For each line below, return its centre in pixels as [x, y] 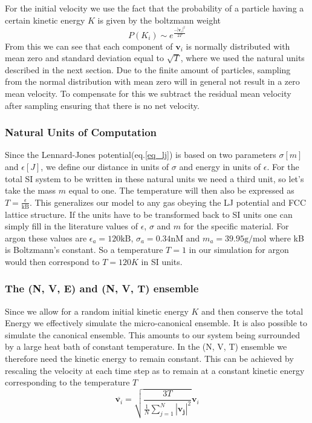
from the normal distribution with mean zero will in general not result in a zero [152, 81]
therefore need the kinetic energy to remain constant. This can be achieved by [149, 359]
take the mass [31, 190]
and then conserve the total [252, 311]
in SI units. [162, 261]
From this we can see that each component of [89, 46]
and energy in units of [220, 166]
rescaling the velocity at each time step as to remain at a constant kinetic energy [155, 370]
